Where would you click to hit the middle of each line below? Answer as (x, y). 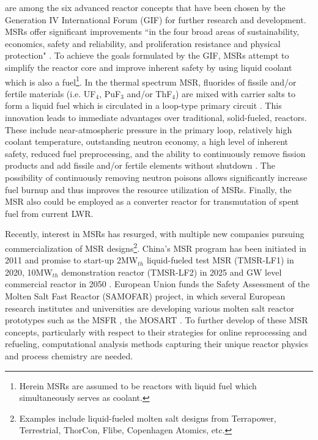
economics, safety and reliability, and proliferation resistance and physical (143, 43)
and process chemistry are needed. (69, 355)
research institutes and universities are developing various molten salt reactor (150, 308)
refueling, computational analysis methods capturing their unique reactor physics (157, 344)
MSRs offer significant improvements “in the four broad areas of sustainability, (152, 31)
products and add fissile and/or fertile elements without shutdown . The (140, 165)
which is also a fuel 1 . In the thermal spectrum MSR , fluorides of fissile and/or (151, 81)
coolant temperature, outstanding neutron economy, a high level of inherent (147, 141)
